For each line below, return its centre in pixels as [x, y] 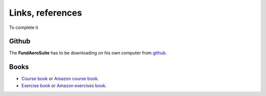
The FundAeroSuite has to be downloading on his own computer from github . [88, 53]
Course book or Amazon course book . [60, 79]
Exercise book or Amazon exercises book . [64, 85]
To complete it [24, 27]
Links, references [46, 13]
